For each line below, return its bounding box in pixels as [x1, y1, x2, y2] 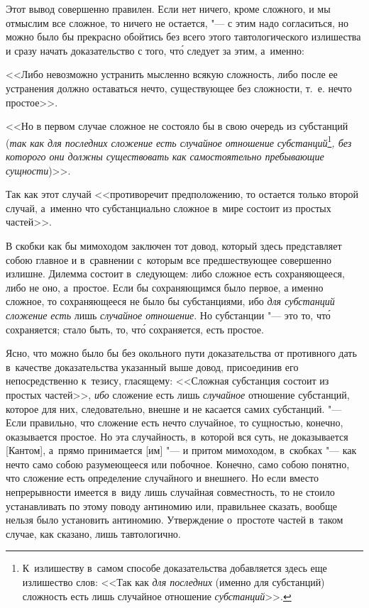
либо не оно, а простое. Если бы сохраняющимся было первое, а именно [6, 280, 324, 294]
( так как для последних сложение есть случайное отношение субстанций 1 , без [6, 133, 352, 150]
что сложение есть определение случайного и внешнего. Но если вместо [6, 470, 319, 485]
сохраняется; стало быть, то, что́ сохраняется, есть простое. [6, 321, 264, 336]
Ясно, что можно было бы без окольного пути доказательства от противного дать [6, 346, 357, 360]
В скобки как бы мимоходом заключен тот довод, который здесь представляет [6, 238, 342, 253]
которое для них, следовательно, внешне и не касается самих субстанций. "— [6, 401, 342, 416]
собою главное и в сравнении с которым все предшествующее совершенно [6, 252, 331, 267]
